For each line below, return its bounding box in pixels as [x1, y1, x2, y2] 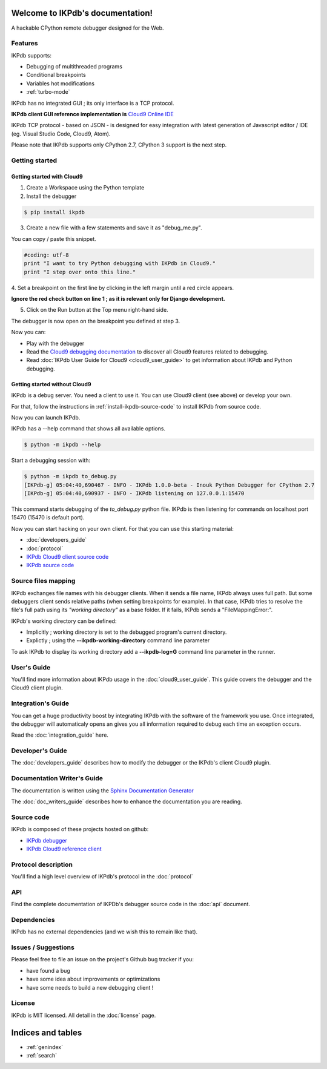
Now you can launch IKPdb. [11, 413, 81, 421]
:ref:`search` [26, 1052, 58, 1059]
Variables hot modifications [26, 79, 95, 87]
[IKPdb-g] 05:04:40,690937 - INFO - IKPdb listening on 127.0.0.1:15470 [24, 490, 245, 497]
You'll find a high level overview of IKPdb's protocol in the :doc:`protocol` [11, 873, 193, 880]
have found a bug [26, 967, 71, 974]
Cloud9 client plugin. [11, 684, 63, 691]
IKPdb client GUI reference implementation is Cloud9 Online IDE [11, 111, 174, 117]
